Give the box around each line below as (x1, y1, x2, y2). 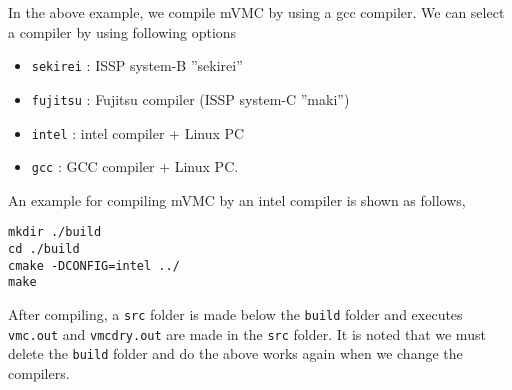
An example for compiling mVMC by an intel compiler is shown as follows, (8, 189, 466, 210)
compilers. (8, 363, 70, 383)
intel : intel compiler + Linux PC (31, 122, 245, 143)
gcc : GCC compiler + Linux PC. (31, 156, 239, 177)
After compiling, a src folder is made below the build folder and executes (8, 304, 463, 325)
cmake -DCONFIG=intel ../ (8, 258, 180, 273)
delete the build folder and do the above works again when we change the (8, 343, 463, 364)
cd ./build (8, 242, 80, 257)
